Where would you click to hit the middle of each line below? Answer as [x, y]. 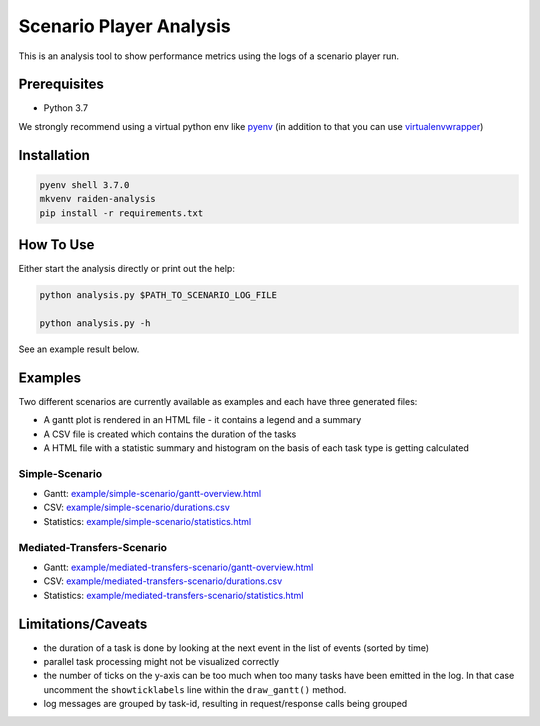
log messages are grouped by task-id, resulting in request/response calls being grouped [225, 704]
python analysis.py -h [95, 323]
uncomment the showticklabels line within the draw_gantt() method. [195, 689]
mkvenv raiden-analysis [98, 199]
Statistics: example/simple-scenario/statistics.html [147, 521]
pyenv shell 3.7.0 [84, 184]
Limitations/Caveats [83, 623]
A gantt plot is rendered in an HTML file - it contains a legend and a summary [202, 420]
